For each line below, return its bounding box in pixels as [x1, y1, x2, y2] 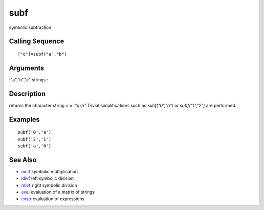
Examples [9, 115, 40, 123]
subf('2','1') [18, 136, 51, 142]
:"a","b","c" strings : [9, 76, 48, 83]
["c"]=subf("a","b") [18, 51, 67, 57]
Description [9, 90, 46, 98]
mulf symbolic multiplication [21, 168, 78, 174]
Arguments [9, 64, 44, 72]
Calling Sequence [9, 37, 65, 46]
